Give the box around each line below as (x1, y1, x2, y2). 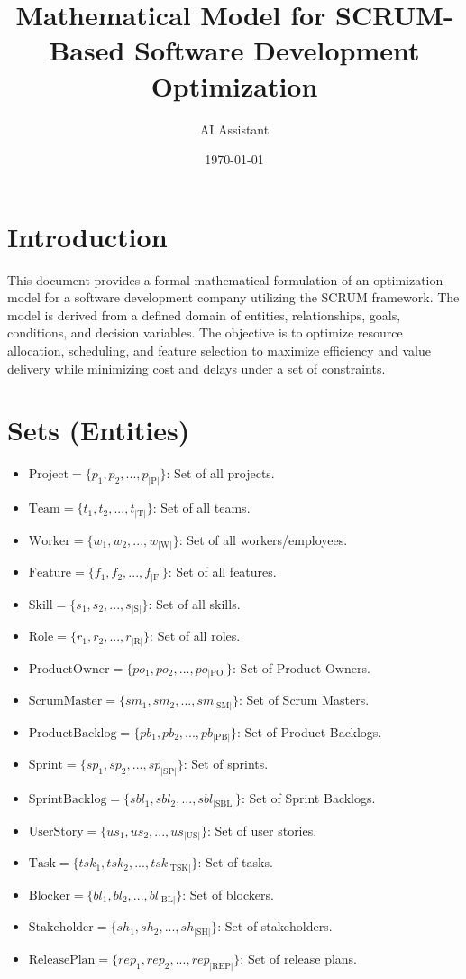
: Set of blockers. (182, 884, 274, 903)
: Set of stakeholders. (217, 917, 333, 936)
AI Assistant (199, 119, 270, 138)
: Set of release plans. (240, 948, 358, 967)
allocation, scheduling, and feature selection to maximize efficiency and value (7, 341, 431, 359)
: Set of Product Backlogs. (236, 722, 382, 741)
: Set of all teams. (152, 498, 251, 517)
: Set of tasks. (197, 853, 273, 872)
